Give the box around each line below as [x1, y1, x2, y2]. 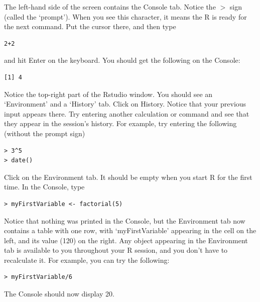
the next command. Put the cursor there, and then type [4, 21, 176, 32]
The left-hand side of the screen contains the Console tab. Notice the [4, 2, 216, 12]
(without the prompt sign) [4, 128, 85, 138]
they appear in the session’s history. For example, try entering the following [4, 118, 237, 129]
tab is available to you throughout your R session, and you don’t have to [4, 245, 228, 255]
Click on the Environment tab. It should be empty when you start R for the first [4, 171, 252, 182]
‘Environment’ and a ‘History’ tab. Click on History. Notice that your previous [4, 98, 246, 109]
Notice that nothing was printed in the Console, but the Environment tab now [4, 215, 245, 226]
